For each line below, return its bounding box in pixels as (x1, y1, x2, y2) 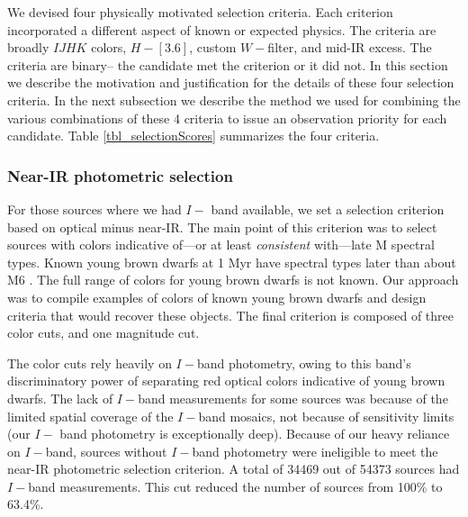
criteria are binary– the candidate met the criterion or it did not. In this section (7, 55, 448, 74)
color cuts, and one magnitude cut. (7, 323, 200, 342)
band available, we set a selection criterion (211, 199, 445, 218)
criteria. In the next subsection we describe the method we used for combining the (7, 90, 461, 109)
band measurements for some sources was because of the (138, 388, 448, 407)
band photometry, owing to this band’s (196, 353, 411, 372)
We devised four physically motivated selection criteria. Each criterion (7, 3, 393, 21)
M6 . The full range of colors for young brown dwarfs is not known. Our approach (7, 270, 459, 289)
